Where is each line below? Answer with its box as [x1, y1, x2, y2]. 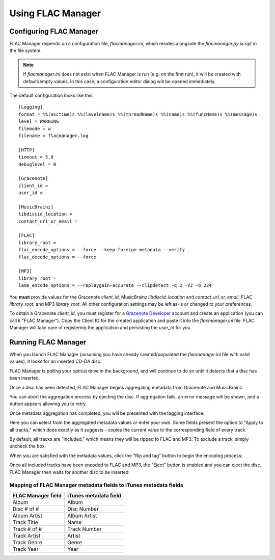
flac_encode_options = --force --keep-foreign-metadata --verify [18, 247, 185, 253]
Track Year [12, 545, 39, 552]
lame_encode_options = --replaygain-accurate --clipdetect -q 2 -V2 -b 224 [18, 283, 212, 288]
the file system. [9, 47, 42, 54]
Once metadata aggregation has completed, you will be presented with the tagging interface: [9, 410, 205, 416]
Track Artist [12, 532, 41, 539]
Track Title [12, 519, 38, 526]
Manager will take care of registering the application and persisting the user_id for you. [9, 325, 192, 331]
